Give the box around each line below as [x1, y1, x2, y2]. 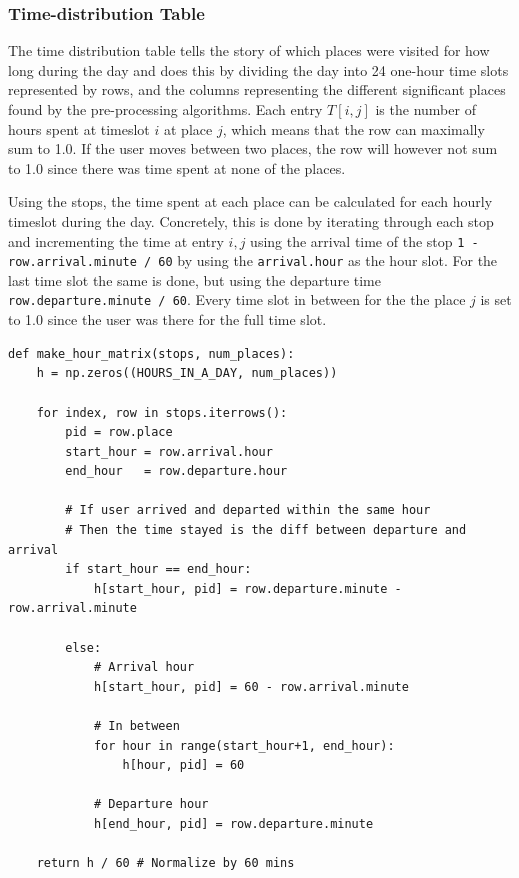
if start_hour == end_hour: [65, 562, 252, 577]
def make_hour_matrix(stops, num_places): [8, 346, 295, 361]
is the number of [375, 99, 476, 119]
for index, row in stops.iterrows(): [36, 405, 288, 420]
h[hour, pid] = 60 [122, 758, 245, 773]
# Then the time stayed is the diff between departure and [65, 523, 467, 538]
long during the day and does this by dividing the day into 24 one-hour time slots [8, 59, 509, 80]
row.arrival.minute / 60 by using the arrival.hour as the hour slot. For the [8, 250, 498, 271]
